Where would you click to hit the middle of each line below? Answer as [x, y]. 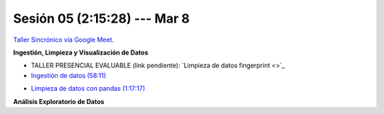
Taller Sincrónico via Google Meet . [64, 40]
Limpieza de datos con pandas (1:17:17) [88, 89]
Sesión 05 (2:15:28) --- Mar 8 [101, 18]
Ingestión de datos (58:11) [69, 75]
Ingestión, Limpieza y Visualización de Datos [81, 52]
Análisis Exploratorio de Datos [59, 101]
